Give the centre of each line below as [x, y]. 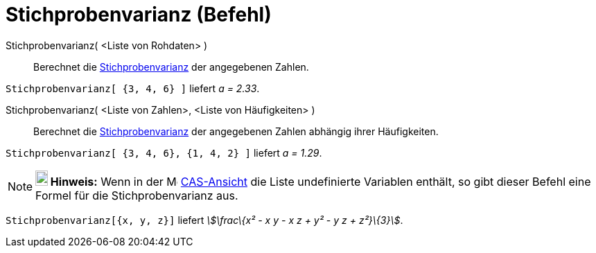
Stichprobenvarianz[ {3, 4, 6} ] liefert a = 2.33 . [133, 88]
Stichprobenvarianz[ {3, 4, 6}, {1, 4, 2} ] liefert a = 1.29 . [164, 152]
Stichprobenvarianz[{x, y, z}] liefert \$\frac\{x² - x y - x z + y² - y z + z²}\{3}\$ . [204, 220]
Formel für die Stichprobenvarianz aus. [137, 195]
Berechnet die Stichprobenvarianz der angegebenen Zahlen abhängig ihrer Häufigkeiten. [236, 131]
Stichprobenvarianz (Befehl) [139, 15]
